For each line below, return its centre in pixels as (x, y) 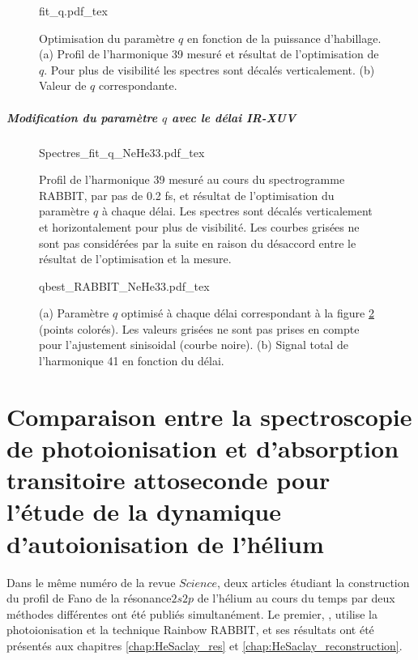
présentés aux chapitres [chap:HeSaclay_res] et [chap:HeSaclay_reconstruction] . (205, 645)
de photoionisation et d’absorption (203, 448)
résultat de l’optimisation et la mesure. (135, 259)
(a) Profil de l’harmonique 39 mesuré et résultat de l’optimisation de (209, 54)
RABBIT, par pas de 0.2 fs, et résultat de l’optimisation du (187, 195)
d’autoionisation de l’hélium (165, 543)
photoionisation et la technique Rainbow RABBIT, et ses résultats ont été (190, 630)
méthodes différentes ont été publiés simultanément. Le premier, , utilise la (192, 613)
